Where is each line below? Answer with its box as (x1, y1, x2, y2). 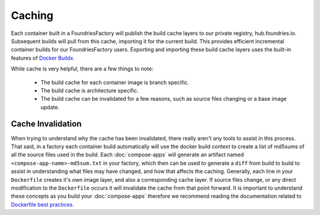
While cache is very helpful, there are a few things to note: (11, 65, 153, 72)
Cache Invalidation (11, 119, 82, 129)
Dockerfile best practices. (11, 201, 74, 208)
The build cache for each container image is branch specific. (40, 79, 190, 86)
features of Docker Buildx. (11, 54, 75, 62)
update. (40, 104, 59, 111)
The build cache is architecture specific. (40, 86, 139, 94)
